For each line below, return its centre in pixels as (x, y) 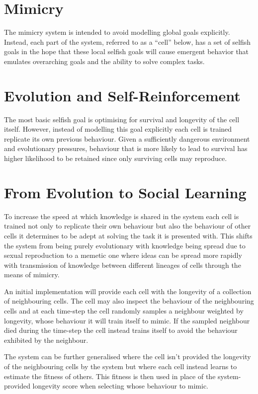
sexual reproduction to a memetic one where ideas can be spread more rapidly (123, 255)
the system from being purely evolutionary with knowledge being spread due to (125, 245)
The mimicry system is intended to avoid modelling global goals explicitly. (117, 32)
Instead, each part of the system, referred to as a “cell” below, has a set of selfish (128, 41)
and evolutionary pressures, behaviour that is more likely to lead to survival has (126, 148)
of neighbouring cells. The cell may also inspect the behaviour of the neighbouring (129, 301)
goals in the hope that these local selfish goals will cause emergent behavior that (127, 51)
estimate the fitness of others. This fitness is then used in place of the (110, 376)
